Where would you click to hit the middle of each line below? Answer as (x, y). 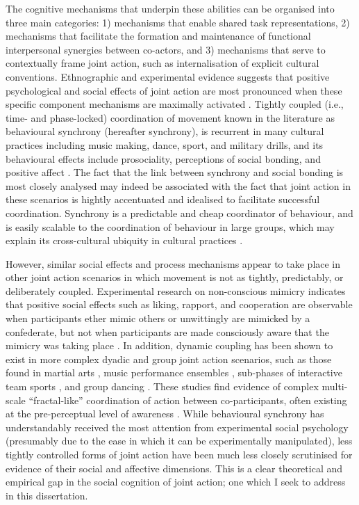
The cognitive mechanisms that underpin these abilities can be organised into (170, 8)
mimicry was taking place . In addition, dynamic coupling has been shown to (169, 345)
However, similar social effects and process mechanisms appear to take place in (173, 263)
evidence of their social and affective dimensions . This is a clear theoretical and (174, 468)
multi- (335, 386)
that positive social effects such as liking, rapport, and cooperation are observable (179, 304)
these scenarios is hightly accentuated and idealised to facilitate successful (163, 199)
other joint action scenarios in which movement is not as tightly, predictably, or (175, 277)
